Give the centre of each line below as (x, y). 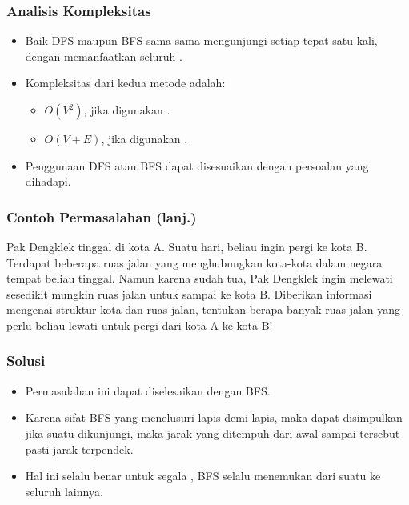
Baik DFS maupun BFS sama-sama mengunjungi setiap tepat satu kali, (201, 40)
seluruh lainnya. (64, 491)
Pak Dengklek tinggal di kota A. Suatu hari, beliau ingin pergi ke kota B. (187, 246)
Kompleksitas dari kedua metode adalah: (125, 83)
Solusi (26, 361)
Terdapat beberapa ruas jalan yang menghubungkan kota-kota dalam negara (194, 262)
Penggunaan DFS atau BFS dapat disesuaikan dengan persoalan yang (197, 165)
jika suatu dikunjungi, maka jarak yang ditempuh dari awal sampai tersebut (213, 433)
